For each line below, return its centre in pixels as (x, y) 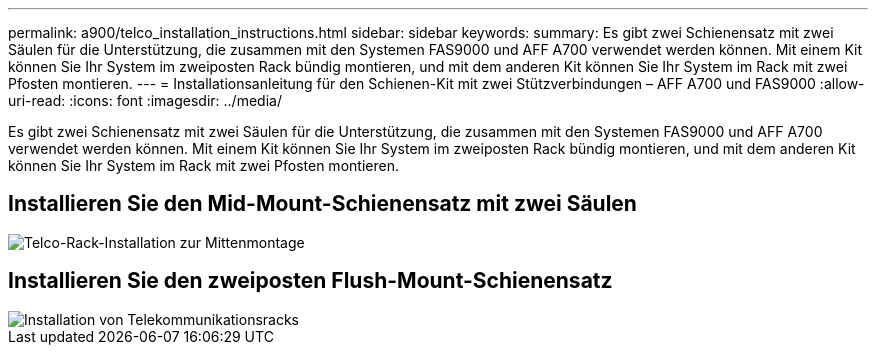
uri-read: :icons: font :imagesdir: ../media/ (145, 100)
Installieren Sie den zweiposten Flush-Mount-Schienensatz (310, 281)
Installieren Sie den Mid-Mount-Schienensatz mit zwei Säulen (322, 204)
